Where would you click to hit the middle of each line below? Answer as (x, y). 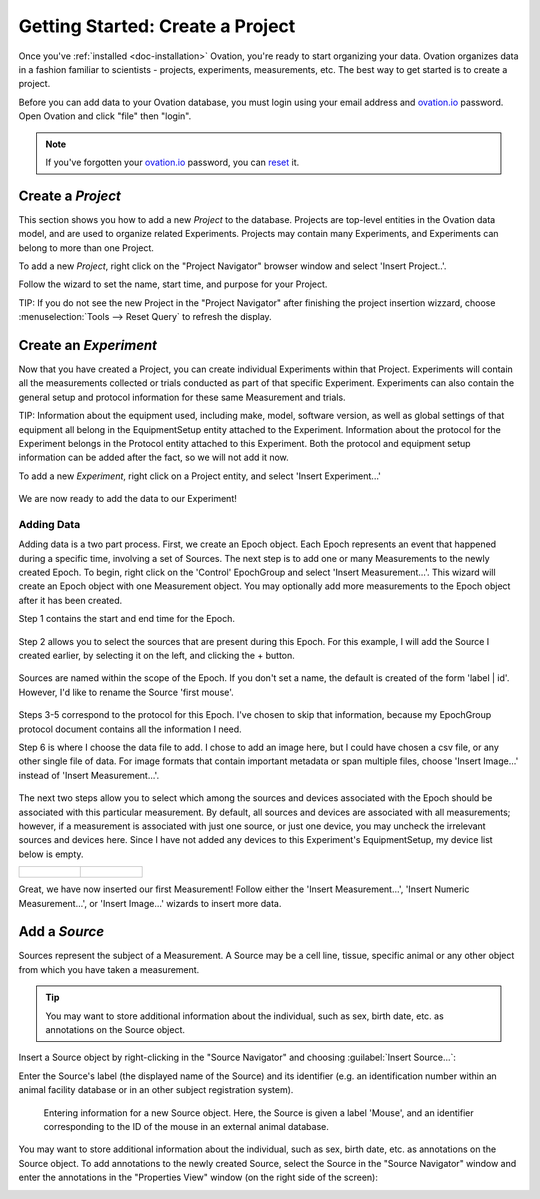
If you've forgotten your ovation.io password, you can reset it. (172, 162)
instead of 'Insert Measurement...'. (89, 775)
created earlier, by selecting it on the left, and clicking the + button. (156, 656)
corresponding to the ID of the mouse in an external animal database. (186, 1126)
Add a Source (61, 931)
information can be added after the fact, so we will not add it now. (153, 457)
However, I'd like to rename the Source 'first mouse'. (126, 692)
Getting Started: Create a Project (157, 26)
